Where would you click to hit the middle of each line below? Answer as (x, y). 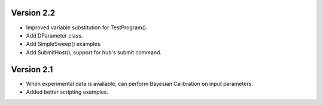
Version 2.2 (33, 13)
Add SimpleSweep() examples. (64, 44)
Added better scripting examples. (67, 92)
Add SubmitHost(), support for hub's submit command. (94, 52)
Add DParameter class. (54, 35)
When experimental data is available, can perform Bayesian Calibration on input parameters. (140, 84)
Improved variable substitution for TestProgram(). (87, 27)
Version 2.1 (32, 70)
